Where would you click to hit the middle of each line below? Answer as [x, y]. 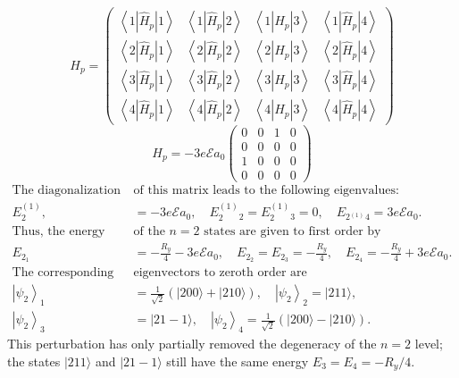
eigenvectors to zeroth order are [220, 273]
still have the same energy [238, 361]
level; [429, 343]
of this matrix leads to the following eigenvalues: [266, 191]
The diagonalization [66, 191]
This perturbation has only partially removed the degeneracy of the [192, 343]
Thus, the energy [58, 231]
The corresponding [63, 273]
